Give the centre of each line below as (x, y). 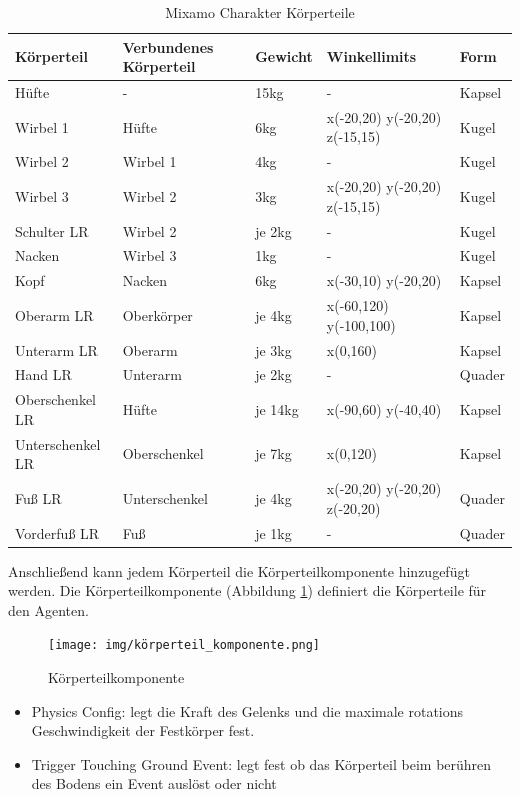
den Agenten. (48, 609)
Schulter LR (52, 230)
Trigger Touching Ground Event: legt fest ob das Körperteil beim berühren (261, 763)
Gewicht (284, 56)
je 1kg (273, 532)
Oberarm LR (54, 314)
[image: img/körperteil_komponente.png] (184, 645)
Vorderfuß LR (57, 532)
